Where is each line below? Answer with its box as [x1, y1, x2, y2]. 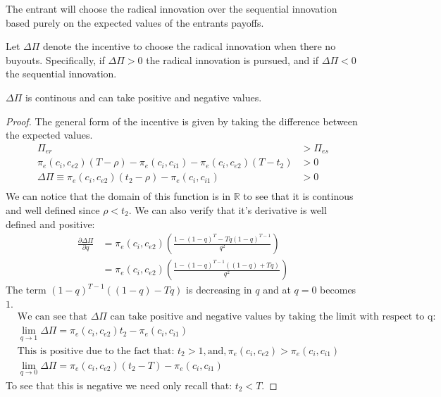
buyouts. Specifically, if [6, 52, 105, 67]
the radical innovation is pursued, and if [146, 52, 319, 67]
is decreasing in [186, 282, 252, 297]
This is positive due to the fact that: [17, 346, 175, 356]
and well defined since [6, 202, 100, 217]
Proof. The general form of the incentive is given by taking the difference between [6, 113, 358, 128]
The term [6, 282, 46, 297]
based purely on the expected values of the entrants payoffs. [6, 15, 264, 30]
